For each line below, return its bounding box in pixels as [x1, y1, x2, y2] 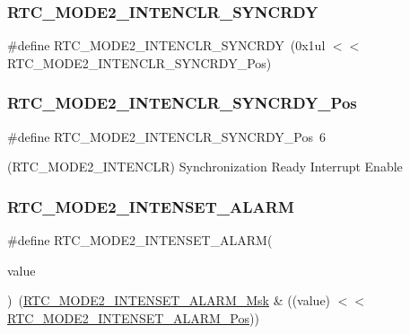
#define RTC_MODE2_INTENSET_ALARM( [7, 231, 273, 250]
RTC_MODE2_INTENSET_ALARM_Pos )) [7, 308, 259, 327]
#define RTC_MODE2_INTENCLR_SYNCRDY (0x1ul [7, 36, 326, 55]
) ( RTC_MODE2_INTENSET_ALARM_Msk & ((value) [7, 291, 331, 310]
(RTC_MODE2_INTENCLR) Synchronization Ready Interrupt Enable [7, 157, 403, 176]
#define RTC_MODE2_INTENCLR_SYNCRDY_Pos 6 [7, 127, 326, 145]
